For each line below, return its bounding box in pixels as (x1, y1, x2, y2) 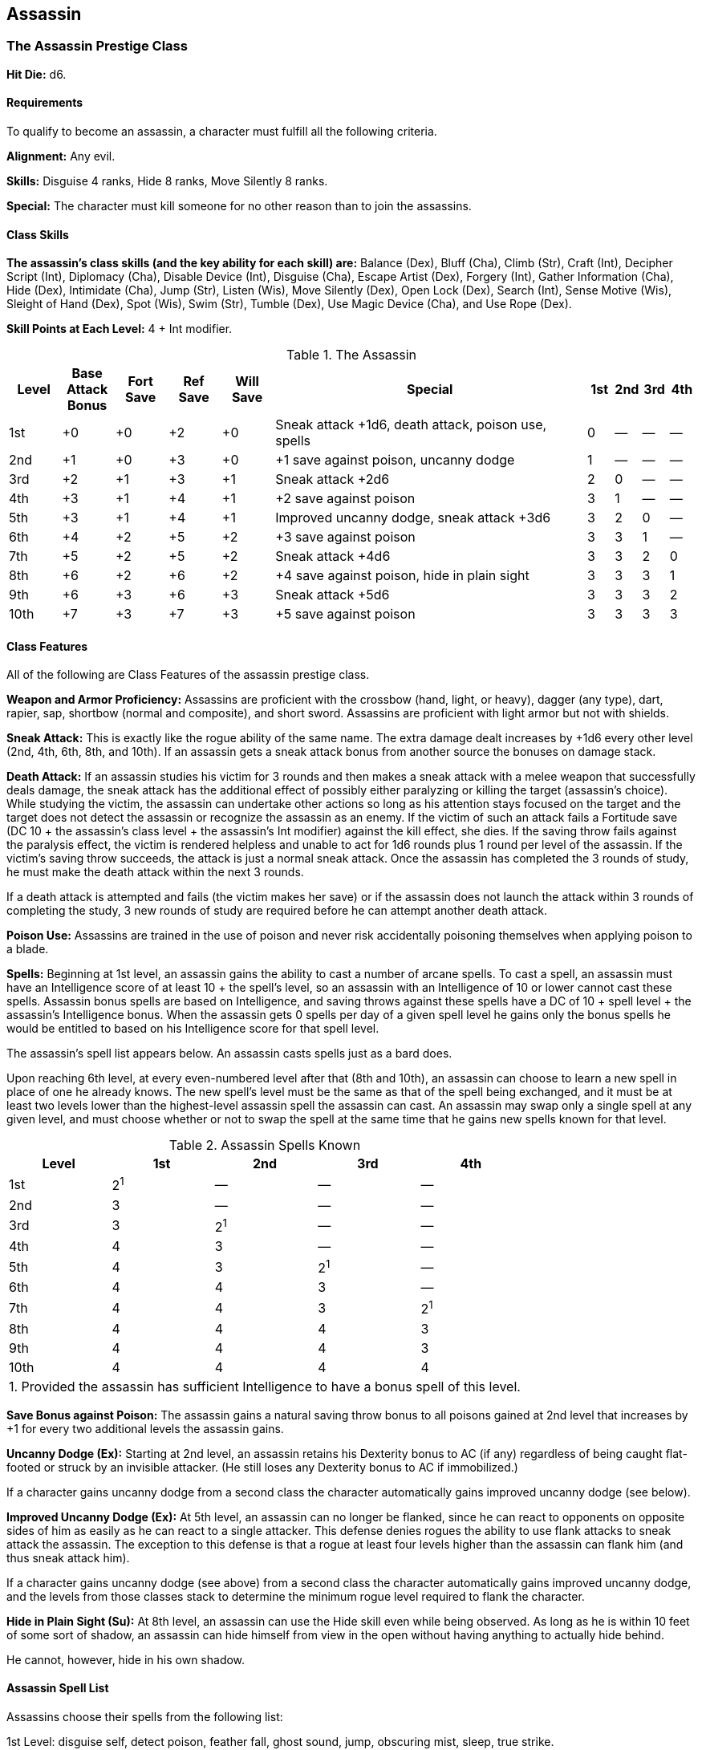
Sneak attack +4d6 (275, 548, 391, 565)
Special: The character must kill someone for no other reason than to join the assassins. (6, 199, 472, 213)
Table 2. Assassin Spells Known (168, 1137, 361, 1154)
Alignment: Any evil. (6, 149, 116, 164)
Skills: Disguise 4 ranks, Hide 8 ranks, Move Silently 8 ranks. (6, 174, 328, 189)
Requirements (6, 95, 83, 110)
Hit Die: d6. (6, 67, 67, 81)
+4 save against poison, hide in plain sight (275, 567, 530, 584)
